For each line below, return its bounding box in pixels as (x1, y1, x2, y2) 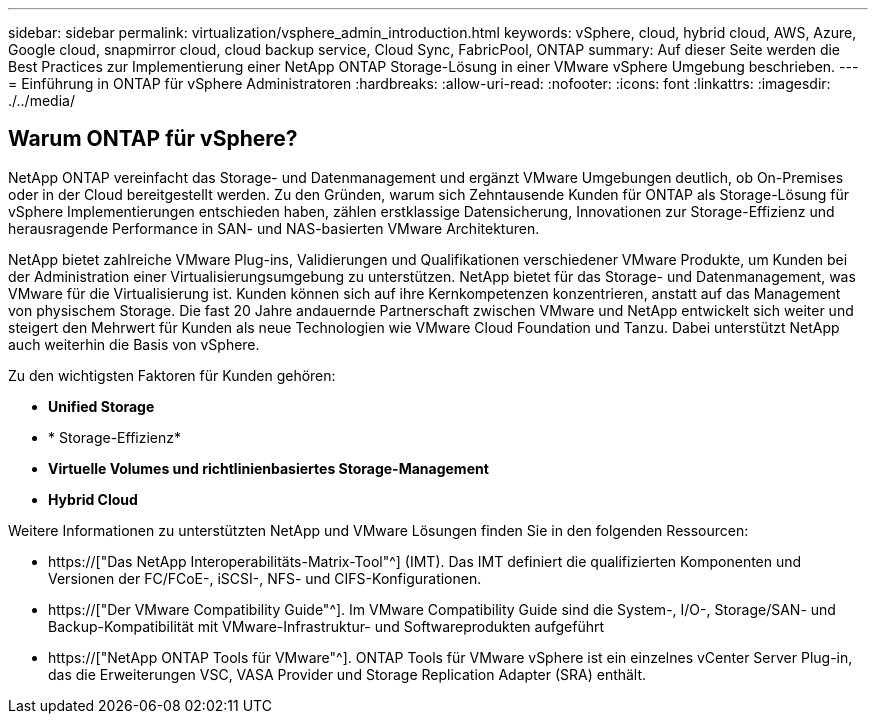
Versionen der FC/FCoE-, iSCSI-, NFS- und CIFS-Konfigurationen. (48, 569, 482, 587)
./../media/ (8, 92, 75, 109)
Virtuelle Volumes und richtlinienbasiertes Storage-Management (48, 459, 489, 477)
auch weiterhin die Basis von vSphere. (8, 335, 260, 353)
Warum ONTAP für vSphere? (8, 126, 298, 152)
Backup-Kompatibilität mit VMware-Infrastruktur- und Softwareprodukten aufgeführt (48, 617, 605, 635)
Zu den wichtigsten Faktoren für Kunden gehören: (8, 366, 336, 384)
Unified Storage (48, 397, 155, 415)
